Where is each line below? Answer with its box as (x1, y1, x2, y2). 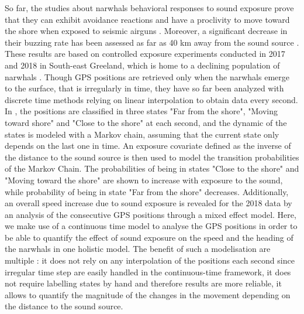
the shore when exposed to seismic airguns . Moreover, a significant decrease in (5, 25, 288, 37)
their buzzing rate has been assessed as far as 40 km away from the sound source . (5, 36, 299, 48)
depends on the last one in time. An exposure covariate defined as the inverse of (5, 139, 291, 152)
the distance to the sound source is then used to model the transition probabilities (5, 151, 299, 163)
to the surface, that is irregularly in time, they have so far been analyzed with (5, 82, 284, 94)
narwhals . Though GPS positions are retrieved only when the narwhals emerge (5, 70, 289, 83)
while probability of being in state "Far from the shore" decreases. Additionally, (5, 185, 289, 197)
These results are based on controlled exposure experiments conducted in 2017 (5, 47, 285, 60)
